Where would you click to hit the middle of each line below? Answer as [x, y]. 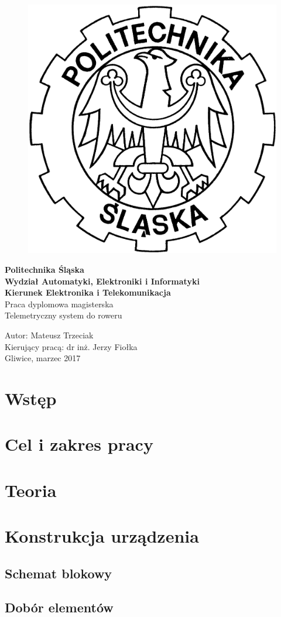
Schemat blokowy [59, 573]
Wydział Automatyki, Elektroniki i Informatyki [102, 281]
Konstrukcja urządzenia [102, 536]
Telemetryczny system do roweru [64, 315]
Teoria [31, 490]
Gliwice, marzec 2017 [43, 358]
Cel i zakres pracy [79, 444]
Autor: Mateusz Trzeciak [49, 335]
